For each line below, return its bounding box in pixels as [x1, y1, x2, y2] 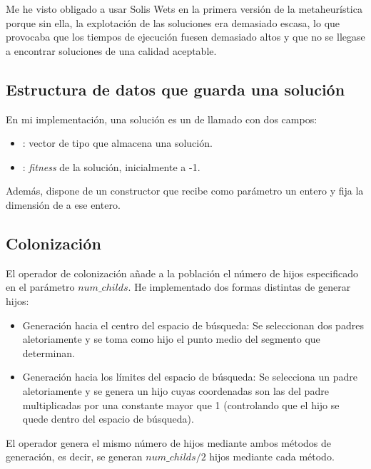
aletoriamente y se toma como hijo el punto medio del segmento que [22, 331, 320, 346]
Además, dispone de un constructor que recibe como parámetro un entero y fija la [6, 183, 364, 198]
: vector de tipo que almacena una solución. [22, 135, 213, 150]
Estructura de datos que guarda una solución [6, 78, 345, 100]
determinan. [22, 345, 75, 360]
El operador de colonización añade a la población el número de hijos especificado [6, 265, 358, 280]
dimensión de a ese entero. [6, 197, 121, 212]
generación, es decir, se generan [6, 449, 143, 464]
